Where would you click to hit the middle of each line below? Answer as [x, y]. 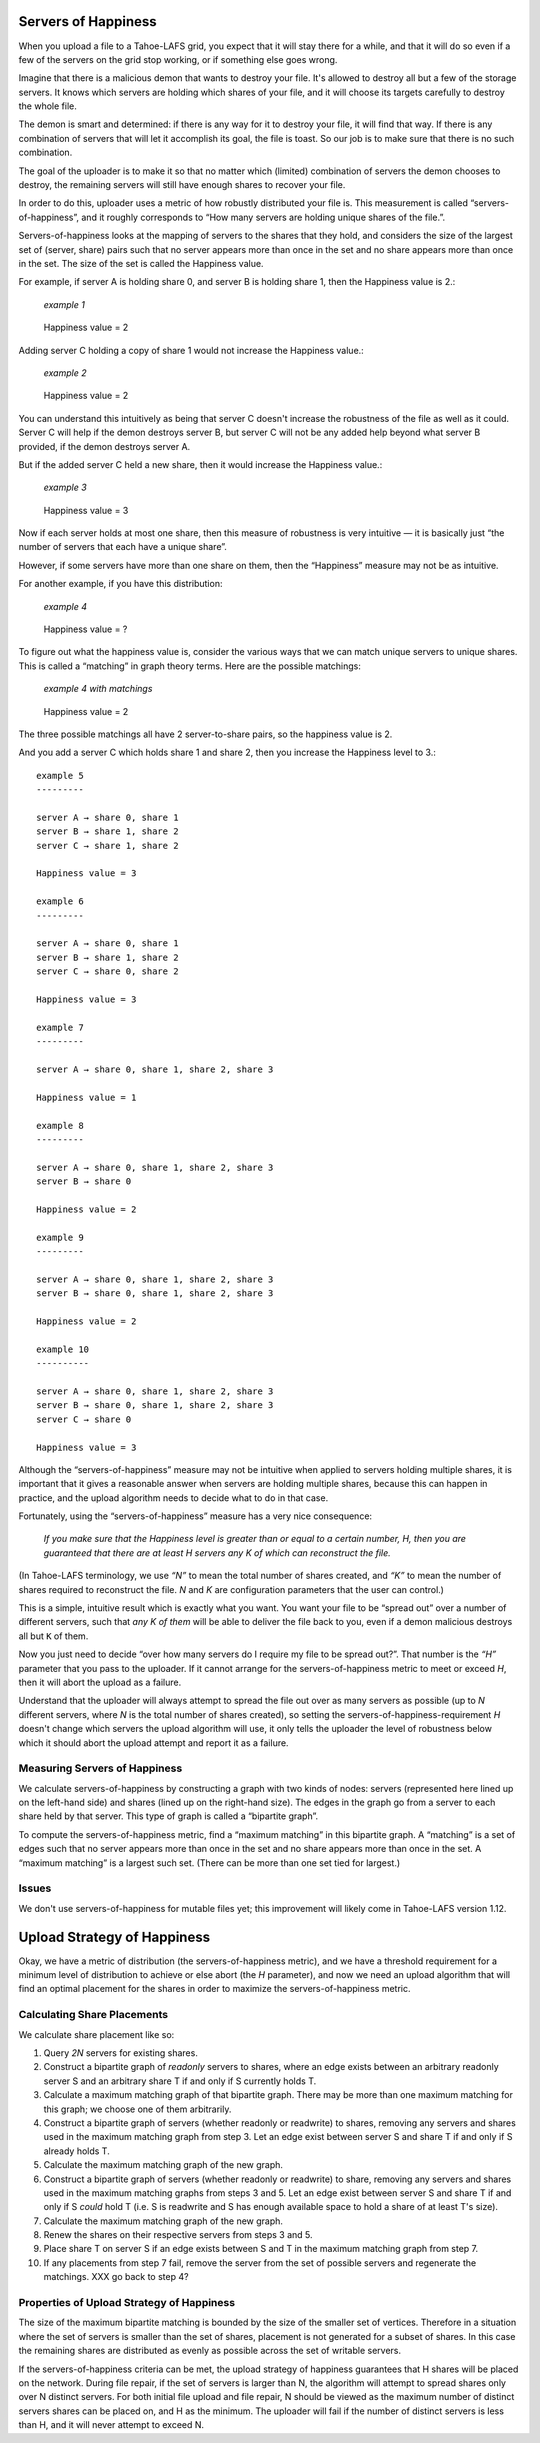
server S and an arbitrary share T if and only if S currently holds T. [180, 2081]
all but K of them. [53, 1636]
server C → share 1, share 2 [107, 845]
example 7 [60, 1027]
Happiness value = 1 [86, 1097]
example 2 [65, 372]
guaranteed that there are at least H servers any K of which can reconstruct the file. [217, 1552]
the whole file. [47, 106]
